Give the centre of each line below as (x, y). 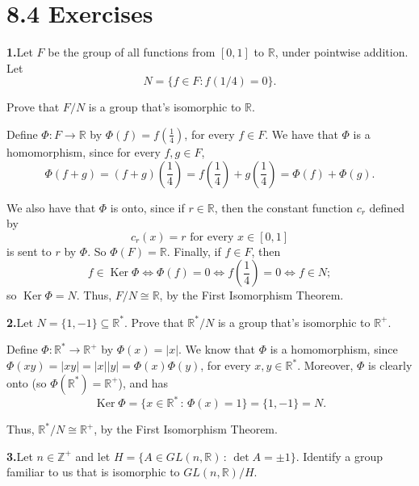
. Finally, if (194, 251)
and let (93, 456)
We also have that (51, 207)
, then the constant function (283, 207)
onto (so (27, 382)
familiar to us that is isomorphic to (93, 472)
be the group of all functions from (132, 52)
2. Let (20, 322)
